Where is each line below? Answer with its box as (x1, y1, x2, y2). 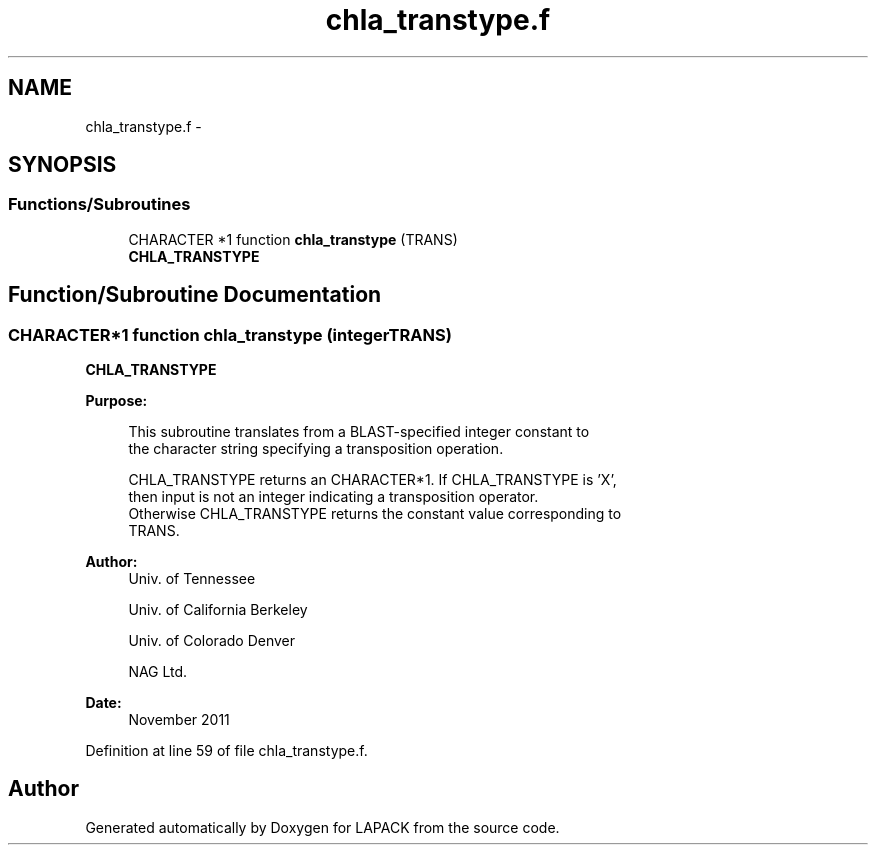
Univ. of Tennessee (128, 570, 256, 588)
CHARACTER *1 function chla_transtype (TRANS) (128, 230, 458, 248)
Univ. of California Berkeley (128, 601, 308, 619)
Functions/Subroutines (8, 194, 191, 215)
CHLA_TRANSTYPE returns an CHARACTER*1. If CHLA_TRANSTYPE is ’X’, (128, 471, 617, 489)
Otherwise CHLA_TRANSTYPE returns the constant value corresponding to (128, 505, 622, 523)
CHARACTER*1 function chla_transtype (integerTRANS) (8, 324, 452, 345)
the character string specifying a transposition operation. (128, 440, 504, 458)
